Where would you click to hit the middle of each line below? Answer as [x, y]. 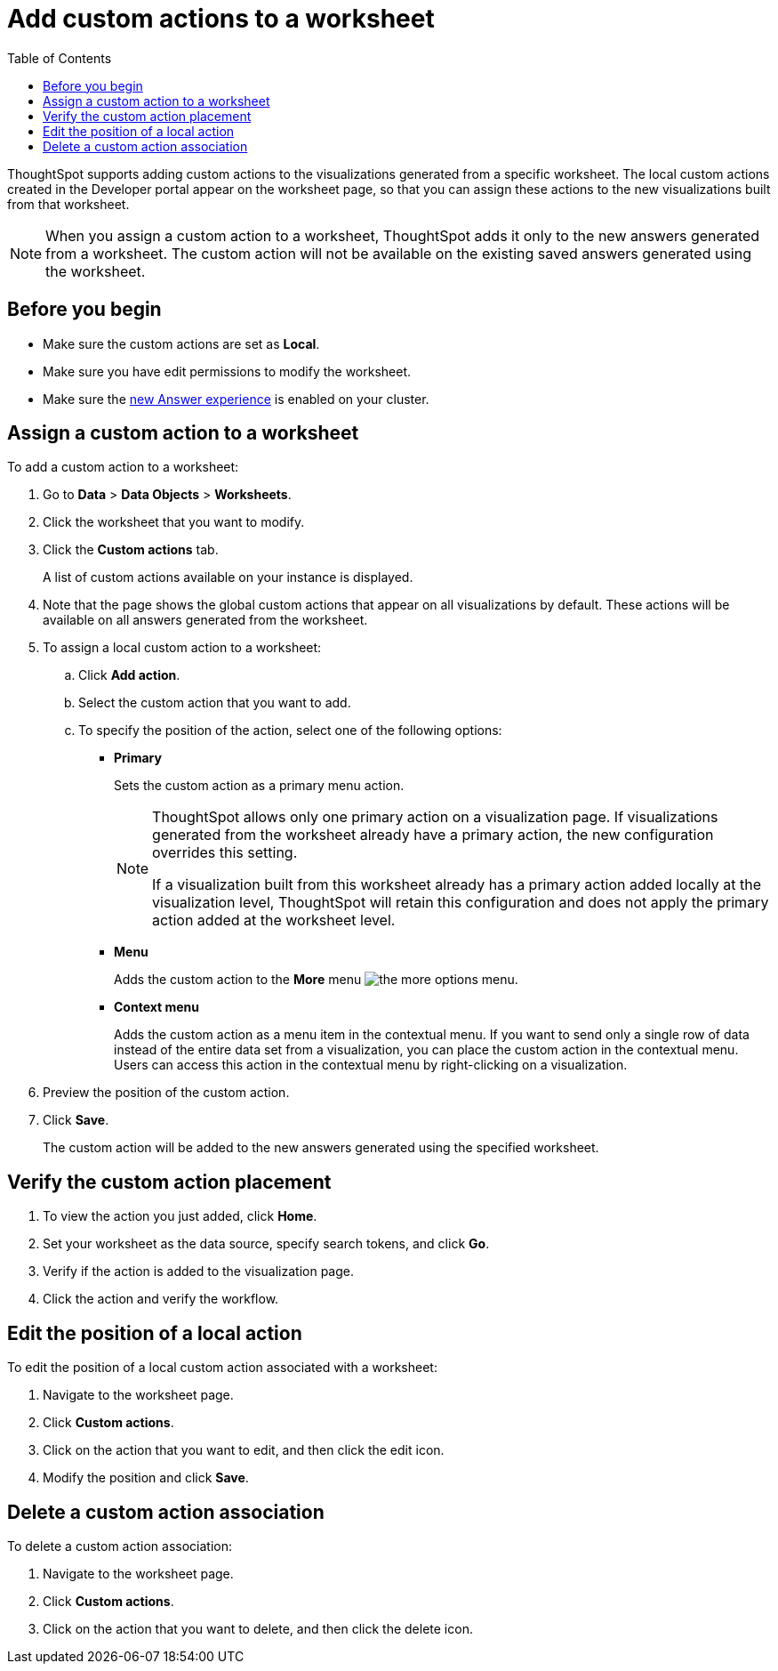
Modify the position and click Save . [146, 1478]
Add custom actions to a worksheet [221, 19]
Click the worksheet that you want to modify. [174, 522]
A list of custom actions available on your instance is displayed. [228, 577]
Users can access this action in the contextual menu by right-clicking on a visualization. [371, 1065]
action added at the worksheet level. [274, 920]
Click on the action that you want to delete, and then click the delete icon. [258, 1628]
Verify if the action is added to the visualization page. [199, 1271]
